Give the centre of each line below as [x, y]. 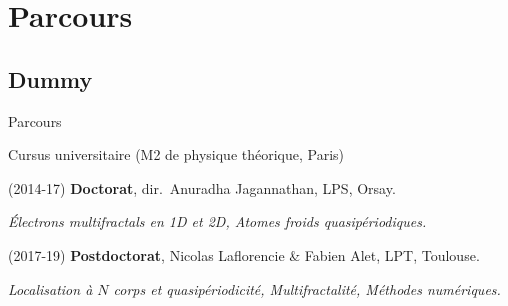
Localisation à [50, 288]
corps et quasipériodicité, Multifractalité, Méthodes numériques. [307, 288]
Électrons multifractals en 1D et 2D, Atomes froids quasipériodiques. [217, 221]
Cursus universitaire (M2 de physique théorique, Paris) [176, 154]
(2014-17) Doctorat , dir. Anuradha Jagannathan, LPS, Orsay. [202, 187]
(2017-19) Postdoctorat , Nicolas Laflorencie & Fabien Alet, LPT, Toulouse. [244, 254]
